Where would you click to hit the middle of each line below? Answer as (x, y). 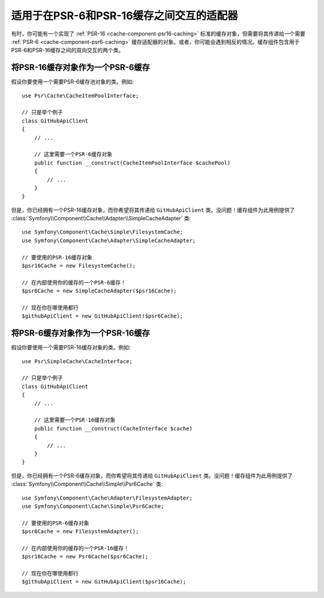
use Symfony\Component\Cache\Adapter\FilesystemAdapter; (107, 498)
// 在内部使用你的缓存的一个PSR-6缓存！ (74, 282)
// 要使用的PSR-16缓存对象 (57, 257)
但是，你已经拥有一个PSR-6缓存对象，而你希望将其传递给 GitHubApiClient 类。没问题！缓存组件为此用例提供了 (152, 476)
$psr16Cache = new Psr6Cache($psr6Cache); (85, 557)
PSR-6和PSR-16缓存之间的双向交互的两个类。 (67, 50)
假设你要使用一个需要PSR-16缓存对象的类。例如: (71, 348)
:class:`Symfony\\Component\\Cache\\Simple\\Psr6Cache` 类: (87, 484)
